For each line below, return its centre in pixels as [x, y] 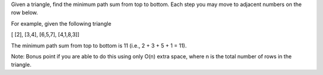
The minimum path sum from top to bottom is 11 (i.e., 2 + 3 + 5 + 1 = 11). [99, 45]
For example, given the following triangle [61, 23]
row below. [25, 12]
